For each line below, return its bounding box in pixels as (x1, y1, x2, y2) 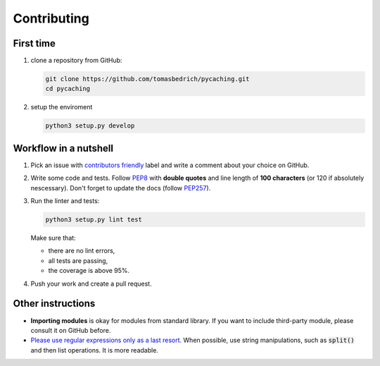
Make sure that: (30, 233, 77, 243)
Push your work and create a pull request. (30, 279, 152, 288)
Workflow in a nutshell (13, 142, 114, 154)
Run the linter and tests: (30, 197, 100, 205)
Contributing (13, 11, 89, 26)
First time (13, 37, 56, 49)
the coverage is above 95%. (48, 267, 130, 275)
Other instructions (13, 298, 96, 310)
